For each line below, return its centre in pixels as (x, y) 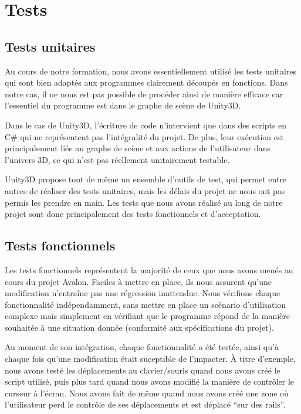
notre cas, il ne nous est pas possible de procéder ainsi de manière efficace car (144, 94)
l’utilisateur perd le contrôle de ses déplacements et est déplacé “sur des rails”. (145, 404)
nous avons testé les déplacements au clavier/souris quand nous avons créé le (143, 370)
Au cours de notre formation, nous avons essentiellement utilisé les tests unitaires (151, 71)
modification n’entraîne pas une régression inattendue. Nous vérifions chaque (143, 293)
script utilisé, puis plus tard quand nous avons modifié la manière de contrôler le (150, 381)
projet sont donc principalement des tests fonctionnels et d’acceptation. (133, 214)
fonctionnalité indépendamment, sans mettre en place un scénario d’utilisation (146, 304)
